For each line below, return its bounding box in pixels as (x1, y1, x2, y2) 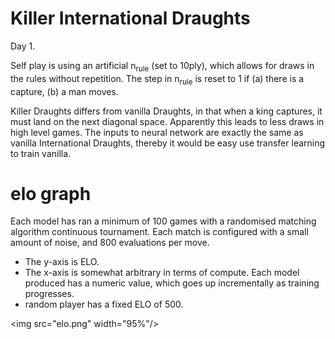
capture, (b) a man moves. (10, 85, 119, 97)
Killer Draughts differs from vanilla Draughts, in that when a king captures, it (10, 105, 323, 117)
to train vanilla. (10, 147, 72, 159)
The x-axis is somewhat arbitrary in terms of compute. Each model (24, 267, 300, 279)
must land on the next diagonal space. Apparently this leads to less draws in (10, 115, 325, 127)
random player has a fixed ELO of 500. (24, 298, 184, 311)
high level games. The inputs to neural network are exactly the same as (10, 126, 304, 138)
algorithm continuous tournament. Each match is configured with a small (10, 226, 309, 238)
